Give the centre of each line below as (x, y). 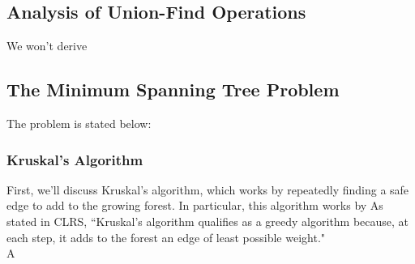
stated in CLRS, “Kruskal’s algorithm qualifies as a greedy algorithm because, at (208, 221)
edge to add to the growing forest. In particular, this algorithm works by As (195, 205)
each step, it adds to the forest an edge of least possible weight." (166, 237)
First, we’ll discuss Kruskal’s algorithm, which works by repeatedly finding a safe (208, 189)
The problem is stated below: (79, 123)
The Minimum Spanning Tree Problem (173, 89)
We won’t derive (47, 46)
